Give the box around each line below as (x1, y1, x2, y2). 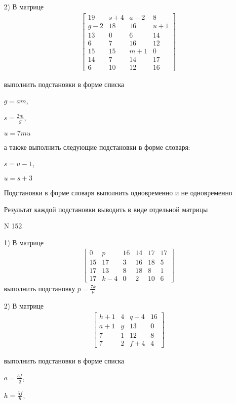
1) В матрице (4, 237, 44, 247)
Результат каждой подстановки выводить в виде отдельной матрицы (4, 204, 208, 214)
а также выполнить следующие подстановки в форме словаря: (4, 141, 190, 152)
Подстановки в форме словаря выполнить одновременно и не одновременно (4, 187, 233, 198)
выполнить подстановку (4, 283, 76, 293)
